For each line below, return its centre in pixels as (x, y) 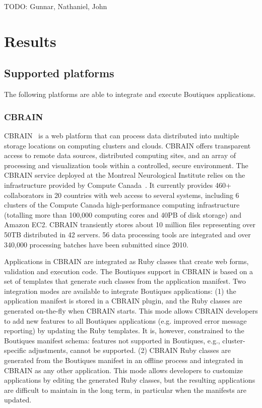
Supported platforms (59, 73)
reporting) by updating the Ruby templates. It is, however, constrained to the (124, 330)
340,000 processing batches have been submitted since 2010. (96, 244)
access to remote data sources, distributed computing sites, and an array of (120, 155)
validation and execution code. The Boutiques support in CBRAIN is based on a (129, 271)
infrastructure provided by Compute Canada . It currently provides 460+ (118, 185)
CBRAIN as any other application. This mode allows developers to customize (124, 370)
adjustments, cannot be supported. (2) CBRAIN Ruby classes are (129, 350)
